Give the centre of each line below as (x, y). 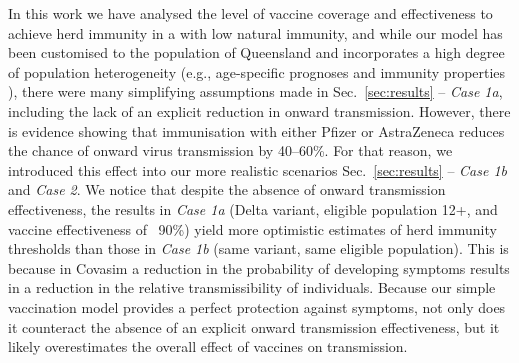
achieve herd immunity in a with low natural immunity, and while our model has (255, 32)
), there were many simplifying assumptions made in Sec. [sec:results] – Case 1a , (255, 91)
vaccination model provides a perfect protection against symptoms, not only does (257, 306)
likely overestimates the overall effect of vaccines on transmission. (208, 346)
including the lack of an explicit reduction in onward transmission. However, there (259, 110)
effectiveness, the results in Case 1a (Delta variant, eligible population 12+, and (253, 208)
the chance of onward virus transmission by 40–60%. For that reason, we (230, 150)
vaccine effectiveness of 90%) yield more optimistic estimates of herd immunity (252, 228)
